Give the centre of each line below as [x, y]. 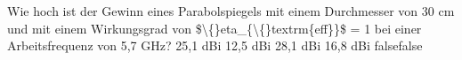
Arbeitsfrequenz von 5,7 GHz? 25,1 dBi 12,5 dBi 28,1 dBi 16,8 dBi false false [215, 45]
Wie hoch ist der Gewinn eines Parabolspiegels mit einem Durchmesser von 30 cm [231, 11]
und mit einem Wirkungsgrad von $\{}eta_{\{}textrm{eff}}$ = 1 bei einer [215, 28]
